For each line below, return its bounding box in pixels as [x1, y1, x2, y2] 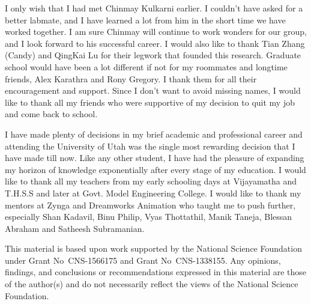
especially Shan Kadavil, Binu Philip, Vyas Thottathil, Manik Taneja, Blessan [5, 210, 292, 223]
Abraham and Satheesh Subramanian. [5, 222, 145, 234]
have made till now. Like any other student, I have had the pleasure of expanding [5, 151, 304, 164]
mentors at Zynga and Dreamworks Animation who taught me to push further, [5, 198, 296, 211]
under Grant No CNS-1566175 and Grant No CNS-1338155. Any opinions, [5, 254, 281, 266]
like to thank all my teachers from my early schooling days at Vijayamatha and [5, 175, 297, 187]
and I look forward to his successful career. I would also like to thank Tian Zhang [5, 37, 305, 49]
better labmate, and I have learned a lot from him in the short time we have [5, 13, 286, 26]
